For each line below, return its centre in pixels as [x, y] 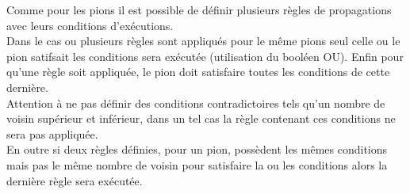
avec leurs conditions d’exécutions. [90, 25]
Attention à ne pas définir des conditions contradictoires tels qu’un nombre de [196, 103]
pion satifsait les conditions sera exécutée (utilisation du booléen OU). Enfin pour [205, 56]
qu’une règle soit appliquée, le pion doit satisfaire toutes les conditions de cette [198, 72]
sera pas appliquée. [52, 133]
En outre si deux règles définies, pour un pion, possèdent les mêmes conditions [197, 149]
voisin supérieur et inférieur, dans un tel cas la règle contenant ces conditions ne [201, 118]
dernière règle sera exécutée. [75, 180]
